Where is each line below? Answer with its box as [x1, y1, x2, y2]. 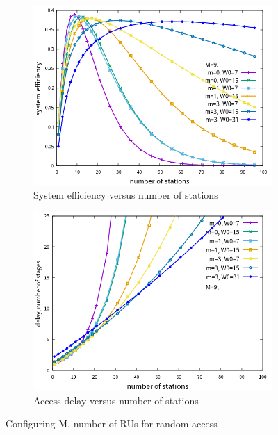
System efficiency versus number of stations [33, 187, 218, 202]
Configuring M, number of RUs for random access [6, 416, 218, 431]
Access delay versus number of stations [33, 393, 199, 407]
